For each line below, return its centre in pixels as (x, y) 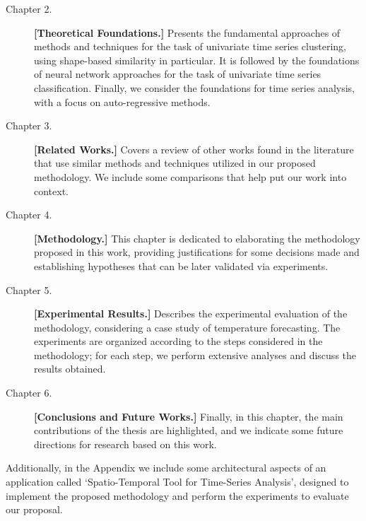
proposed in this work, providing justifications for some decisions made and (197, 252)
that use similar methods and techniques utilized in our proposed (175, 163)
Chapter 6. (29, 393)
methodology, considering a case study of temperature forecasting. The (187, 327)
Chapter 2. (29, 8)
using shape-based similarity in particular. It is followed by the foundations (197, 60)
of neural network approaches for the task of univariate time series (178, 74)
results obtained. (70, 369)
